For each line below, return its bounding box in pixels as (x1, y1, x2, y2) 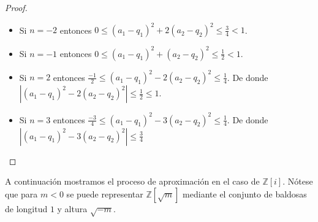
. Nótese (282, 175, 313, 188)
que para (5, 187, 38, 200)
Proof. (5, 1, 28, 13)
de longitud (5, 202, 48, 215)
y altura (57, 202, 88, 215)
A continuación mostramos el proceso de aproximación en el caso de (5, 175, 260, 188)
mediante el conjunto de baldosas (183, 187, 307, 200)
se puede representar (66, 187, 143, 200)
